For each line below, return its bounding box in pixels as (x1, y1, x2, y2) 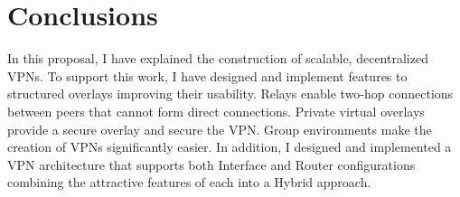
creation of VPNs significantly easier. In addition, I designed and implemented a (7, 137, 452, 156)
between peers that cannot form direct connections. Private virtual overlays (7, 101, 425, 120)
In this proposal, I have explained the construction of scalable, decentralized (7, 49, 428, 68)
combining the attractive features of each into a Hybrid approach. (7, 173, 371, 192)
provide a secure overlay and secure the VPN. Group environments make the (7, 119, 432, 138)
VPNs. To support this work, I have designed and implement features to (7, 66, 408, 85)
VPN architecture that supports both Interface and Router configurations (7, 155, 416, 174)
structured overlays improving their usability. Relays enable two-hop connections (7, 84, 454, 103)
